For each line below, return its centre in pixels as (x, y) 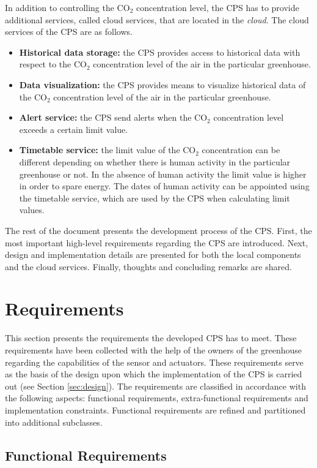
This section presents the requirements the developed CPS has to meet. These (151, 338)
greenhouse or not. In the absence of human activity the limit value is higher (163, 174)
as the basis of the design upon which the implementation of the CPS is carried (154, 374)
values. (32, 210)
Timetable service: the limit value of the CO (107, 150)
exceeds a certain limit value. (74, 129)
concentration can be (241, 150)
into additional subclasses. (54, 422)
